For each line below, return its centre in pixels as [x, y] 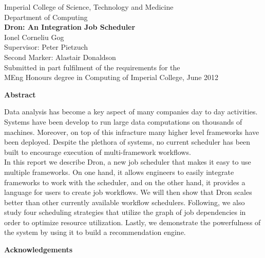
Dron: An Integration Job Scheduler [70, 27]
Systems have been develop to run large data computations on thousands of [123, 121]
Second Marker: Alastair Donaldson [60, 57]
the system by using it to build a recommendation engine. [95, 232]
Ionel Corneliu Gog [34, 37]
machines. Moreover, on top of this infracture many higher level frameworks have [132, 132]
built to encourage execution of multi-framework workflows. [98, 152]
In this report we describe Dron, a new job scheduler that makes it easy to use [128, 162]
